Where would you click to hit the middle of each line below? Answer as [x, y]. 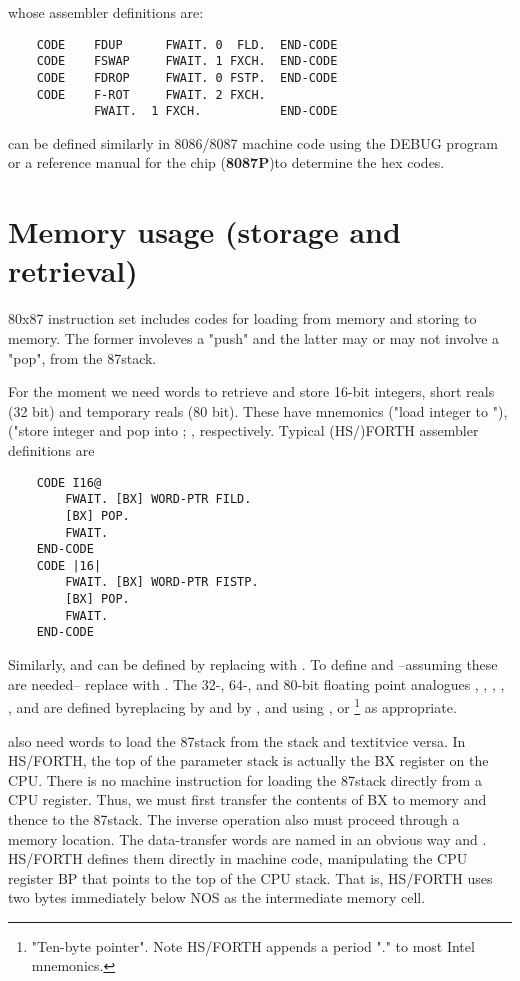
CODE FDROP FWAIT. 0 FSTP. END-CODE [187, 77]
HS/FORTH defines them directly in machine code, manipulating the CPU [238, 858]
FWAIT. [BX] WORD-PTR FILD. [158, 499]
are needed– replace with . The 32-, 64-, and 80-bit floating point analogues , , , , [256, 683]
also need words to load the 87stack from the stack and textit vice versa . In [237, 740]
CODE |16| [69, 565]
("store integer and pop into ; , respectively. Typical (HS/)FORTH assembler [243, 430]
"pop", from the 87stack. [82, 357]
